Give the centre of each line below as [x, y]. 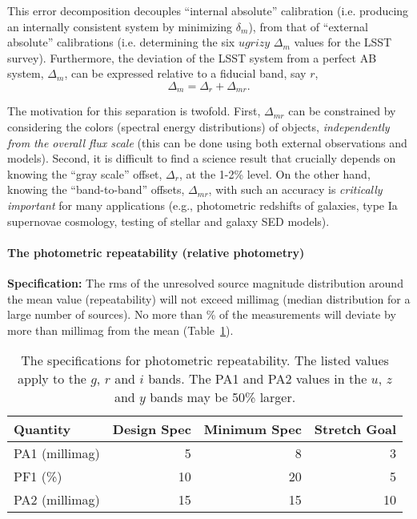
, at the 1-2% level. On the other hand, [275, 173]
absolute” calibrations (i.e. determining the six [121, 42]
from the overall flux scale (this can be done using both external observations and [207, 142]
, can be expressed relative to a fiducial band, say [185, 73]
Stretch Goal [355, 429]
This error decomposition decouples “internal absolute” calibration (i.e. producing [208, 10]
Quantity [42, 429]
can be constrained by [342, 111]
